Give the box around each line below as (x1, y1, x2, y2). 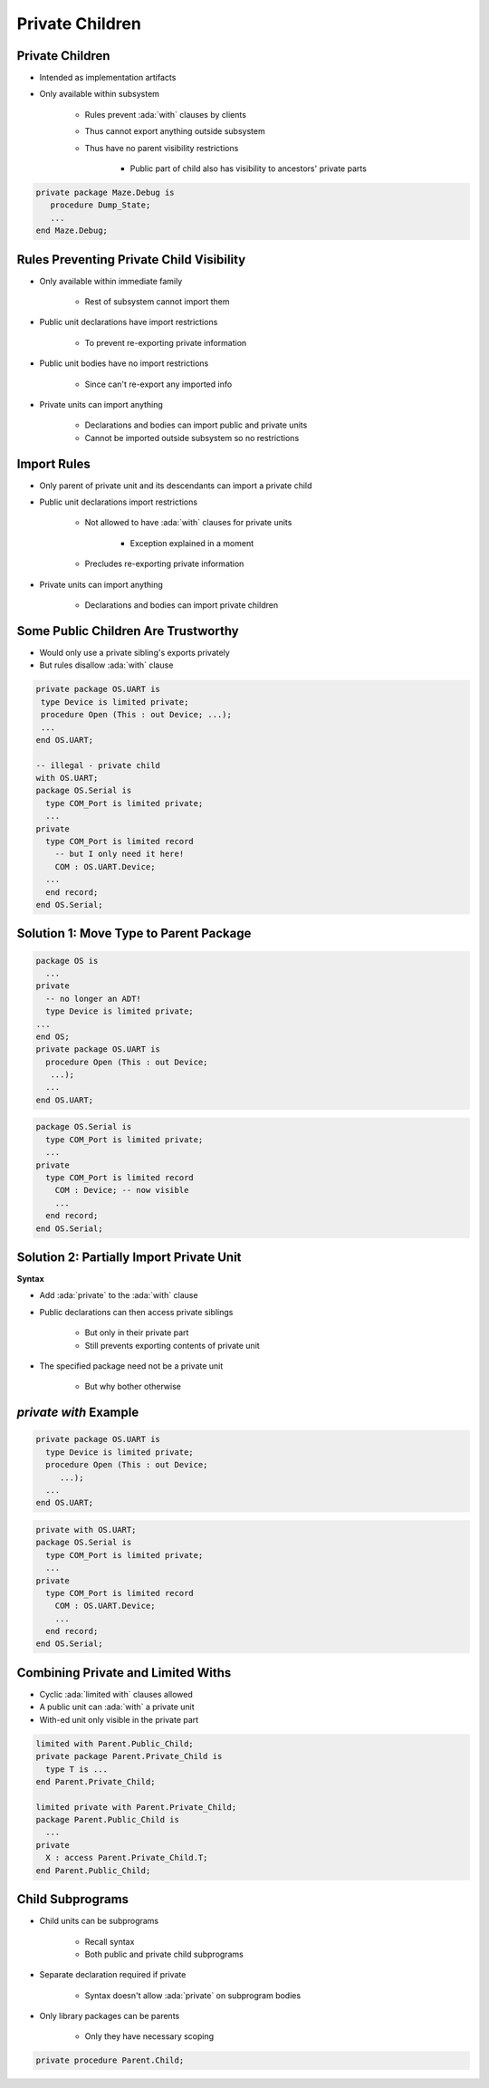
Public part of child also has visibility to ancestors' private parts (129, 163, 367, 174)
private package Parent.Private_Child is (35, 1751, 223, 1762)
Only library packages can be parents (39, 2011, 180, 2022)
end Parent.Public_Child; (35, 1865, 151, 1875)
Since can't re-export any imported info (84, 379, 233, 390)
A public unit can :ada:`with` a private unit (39, 1701, 195, 1712)
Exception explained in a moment (129, 537, 254, 548)
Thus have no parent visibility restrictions (84, 142, 239, 153)
